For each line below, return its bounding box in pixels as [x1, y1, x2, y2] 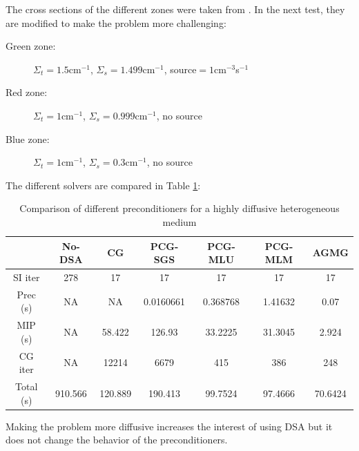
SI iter [12, 269, 40, 284]
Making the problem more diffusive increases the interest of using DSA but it [6, 419, 333, 433]
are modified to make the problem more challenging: [6, 15, 226, 30]
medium [162, 214, 197, 229]
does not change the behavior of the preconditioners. [6, 432, 228, 447]
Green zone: [6, 39, 56, 53]
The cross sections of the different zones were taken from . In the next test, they [6, 2, 345, 16]
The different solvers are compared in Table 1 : [6, 177, 201, 192]
